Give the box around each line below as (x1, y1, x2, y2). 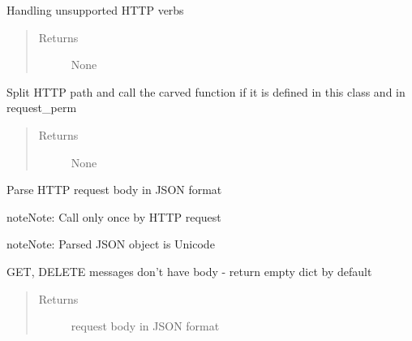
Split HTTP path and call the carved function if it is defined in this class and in (6, 83, 406, 100)
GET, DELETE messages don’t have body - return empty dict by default (6, 262, 372, 279)
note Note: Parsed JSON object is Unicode (6, 235, 215, 253)
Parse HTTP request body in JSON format (6, 181, 222, 198)
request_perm (6, 99, 77, 116)
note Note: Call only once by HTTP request (6, 208, 221, 225)
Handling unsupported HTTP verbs (6, 2, 184, 18)
